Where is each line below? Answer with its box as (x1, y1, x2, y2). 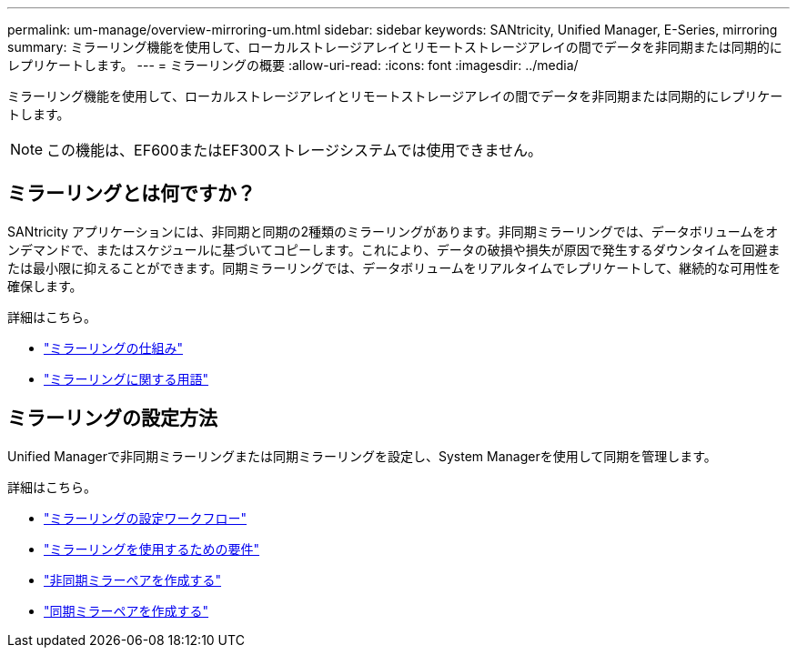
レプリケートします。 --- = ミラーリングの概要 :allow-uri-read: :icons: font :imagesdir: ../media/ (7, 57, 579, 73)
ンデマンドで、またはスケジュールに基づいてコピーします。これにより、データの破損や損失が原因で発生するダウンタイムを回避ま (7, 241, 781, 257)
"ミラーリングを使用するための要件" (44, 540, 260, 557)
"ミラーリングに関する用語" (44, 370, 209, 387)
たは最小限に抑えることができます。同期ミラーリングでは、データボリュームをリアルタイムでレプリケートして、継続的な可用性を (7, 259, 782, 276)
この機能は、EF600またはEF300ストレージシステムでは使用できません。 (46, 141, 543, 159)
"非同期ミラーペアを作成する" (44, 571, 222, 588)
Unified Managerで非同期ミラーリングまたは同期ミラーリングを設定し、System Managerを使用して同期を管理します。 (7, 448, 717, 464)
